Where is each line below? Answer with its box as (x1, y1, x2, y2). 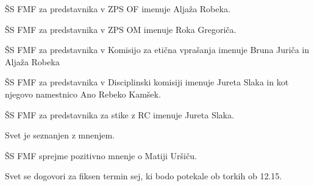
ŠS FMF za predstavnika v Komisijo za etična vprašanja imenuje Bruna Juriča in (5, 43, 309, 56)
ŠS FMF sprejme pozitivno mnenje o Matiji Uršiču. (5, 149, 197, 162)
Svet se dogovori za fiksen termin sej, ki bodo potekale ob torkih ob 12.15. (5, 170, 282, 182)
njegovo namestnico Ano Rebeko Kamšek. (5, 87, 161, 100)
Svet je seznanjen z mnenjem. (5, 129, 115, 141)
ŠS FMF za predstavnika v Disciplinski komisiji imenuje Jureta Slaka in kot (5, 76, 289, 88)
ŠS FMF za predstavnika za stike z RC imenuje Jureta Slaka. (5, 108, 234, 121)
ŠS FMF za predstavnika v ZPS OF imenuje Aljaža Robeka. (5, 2, 230, 15)
